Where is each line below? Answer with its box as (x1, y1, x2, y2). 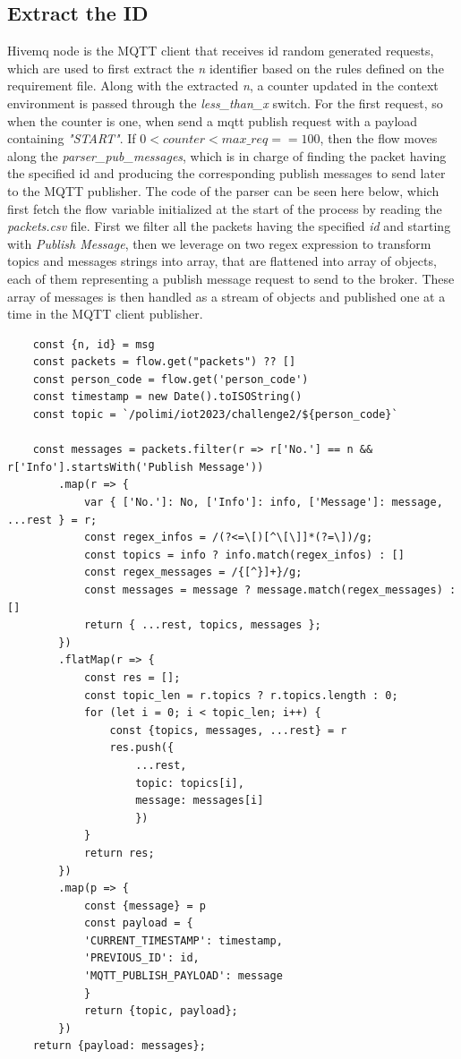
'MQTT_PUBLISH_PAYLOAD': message (83, 969, 283, 983)
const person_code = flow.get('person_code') (32, 372, 309, 386)
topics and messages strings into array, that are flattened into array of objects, (7, 252, 437, 270)
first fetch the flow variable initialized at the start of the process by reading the (7, 199, 442, 218)
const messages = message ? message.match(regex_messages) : (83, 584, 457, 597)
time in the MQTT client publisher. (7, 304, 203, 323)
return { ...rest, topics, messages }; (83, 619, 321, 632)
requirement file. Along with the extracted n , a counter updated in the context (7, 76, 439, 95)
